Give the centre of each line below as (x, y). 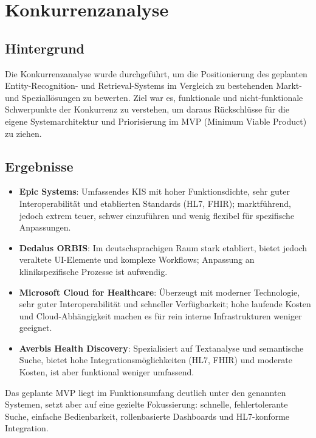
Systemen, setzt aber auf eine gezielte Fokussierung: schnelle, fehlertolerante (146, 404)
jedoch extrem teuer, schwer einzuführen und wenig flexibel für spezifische (157, 215)
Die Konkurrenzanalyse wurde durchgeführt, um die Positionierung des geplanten (156, 73)
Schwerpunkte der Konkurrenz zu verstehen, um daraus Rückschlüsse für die (147, 109)
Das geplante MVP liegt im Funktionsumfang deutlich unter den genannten (146, 392)
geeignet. (36, 328)
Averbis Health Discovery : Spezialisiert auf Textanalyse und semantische (161, 348)
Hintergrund (45, 48)
